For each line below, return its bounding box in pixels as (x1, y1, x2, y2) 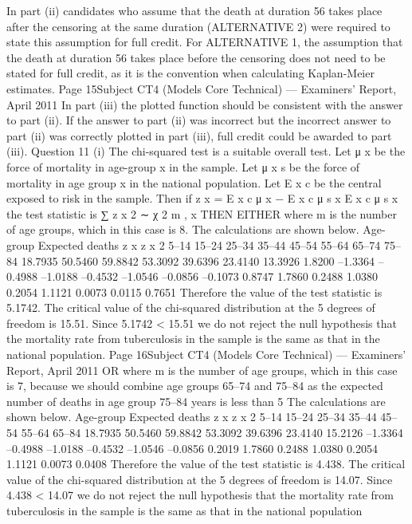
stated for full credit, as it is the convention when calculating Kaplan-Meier (6, 65, 375, 81)
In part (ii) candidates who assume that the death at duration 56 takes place (6, 2, 383, 18)
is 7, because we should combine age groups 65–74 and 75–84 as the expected (6, 377, 383, 394)
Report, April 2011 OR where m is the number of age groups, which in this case (6, 361, 398, 378)
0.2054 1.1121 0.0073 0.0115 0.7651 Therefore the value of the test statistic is (6, 283, 383, 300)
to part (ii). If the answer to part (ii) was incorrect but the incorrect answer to (6, 112, 391, 128)
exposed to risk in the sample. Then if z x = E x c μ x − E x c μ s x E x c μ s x (6, 190, 398, 207)
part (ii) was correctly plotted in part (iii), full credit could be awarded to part (6, 127, 392, 144)
